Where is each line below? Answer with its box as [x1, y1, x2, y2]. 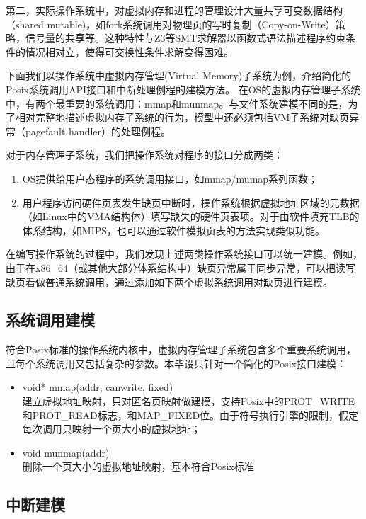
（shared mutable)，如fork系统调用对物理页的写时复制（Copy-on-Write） [6, 16, 336, 31]
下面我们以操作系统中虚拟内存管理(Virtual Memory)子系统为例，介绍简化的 [6, 68, 352, 83]
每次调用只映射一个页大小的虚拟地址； [22, 421, 201, 436]
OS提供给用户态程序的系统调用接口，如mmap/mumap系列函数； [22, 171, 319, 186]
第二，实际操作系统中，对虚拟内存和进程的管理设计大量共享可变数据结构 [6, 3, 343, 17]
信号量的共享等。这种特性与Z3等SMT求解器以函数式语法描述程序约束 [25, 30, 346, 45]
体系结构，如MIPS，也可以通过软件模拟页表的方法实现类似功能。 [22, 222, 326, 237]
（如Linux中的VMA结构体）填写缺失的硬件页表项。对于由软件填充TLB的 [22, 209, 360, 224]
